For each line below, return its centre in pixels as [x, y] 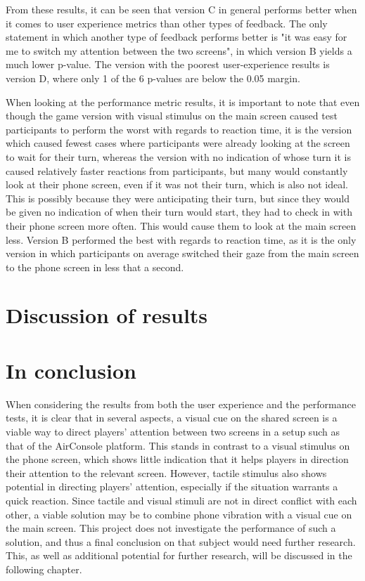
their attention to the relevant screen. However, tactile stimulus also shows [166, 472]
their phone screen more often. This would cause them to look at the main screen [181, 225]
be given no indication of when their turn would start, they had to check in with [179, 212]
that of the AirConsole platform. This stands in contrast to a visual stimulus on [178, 445]
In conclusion [71, 370]
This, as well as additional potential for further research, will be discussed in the [179, 555]
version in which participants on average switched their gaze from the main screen [182, 253]
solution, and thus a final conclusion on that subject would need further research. [181, 541]
